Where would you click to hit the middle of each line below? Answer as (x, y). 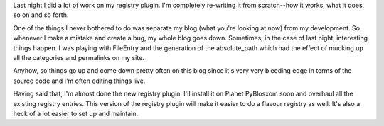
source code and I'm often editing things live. (79, 81)
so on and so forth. (41, 15)
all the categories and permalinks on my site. (79, 57)
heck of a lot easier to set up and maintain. (76, 113)
